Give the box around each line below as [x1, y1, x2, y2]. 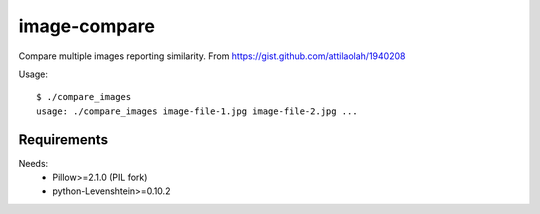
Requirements [18, 131, 109, 148]
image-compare [18, 15, 155, 37]
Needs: [18, 157, 49, 169]
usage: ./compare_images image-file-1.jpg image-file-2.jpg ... [36, 105, 359, 117]
